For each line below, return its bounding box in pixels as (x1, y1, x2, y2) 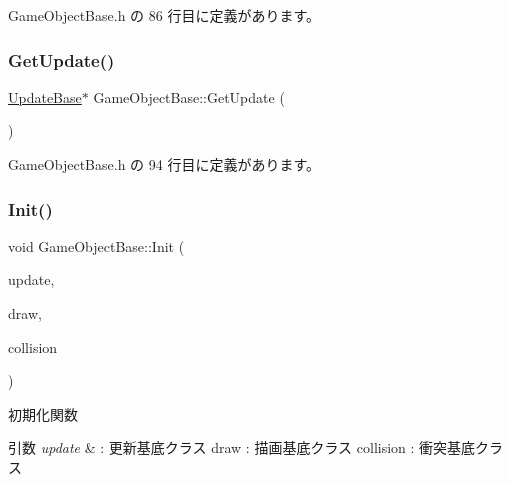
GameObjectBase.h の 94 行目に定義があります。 (8, 154, 321, 174)
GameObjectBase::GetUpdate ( (93, 86, 285, 107)
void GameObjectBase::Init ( (8, 235, 185, 256)
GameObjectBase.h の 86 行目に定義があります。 (8, 5, 321, 25)
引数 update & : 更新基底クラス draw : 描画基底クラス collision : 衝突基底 (8, 437, 476, 458)
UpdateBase (8, 86, 82, 107)
